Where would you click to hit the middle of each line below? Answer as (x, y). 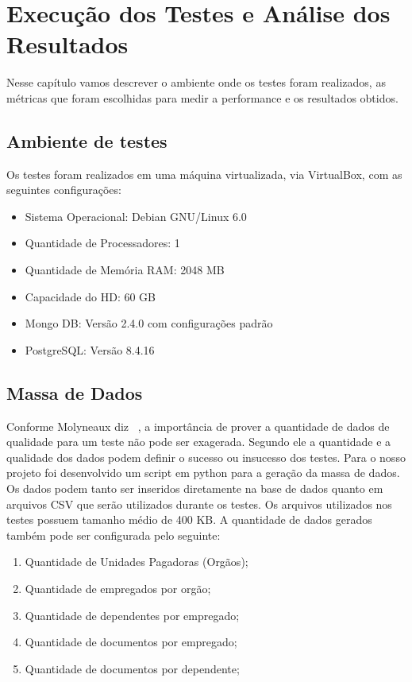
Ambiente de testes (87, 140)
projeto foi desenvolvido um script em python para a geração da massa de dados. (203, 473)
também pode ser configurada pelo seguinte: (114, 535)
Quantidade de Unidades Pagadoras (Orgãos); (137, 562)
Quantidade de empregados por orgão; (118, 588)
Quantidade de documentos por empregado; (131, 642)
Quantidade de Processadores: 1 (102, 243)
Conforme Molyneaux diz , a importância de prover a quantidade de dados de (198, 426)
